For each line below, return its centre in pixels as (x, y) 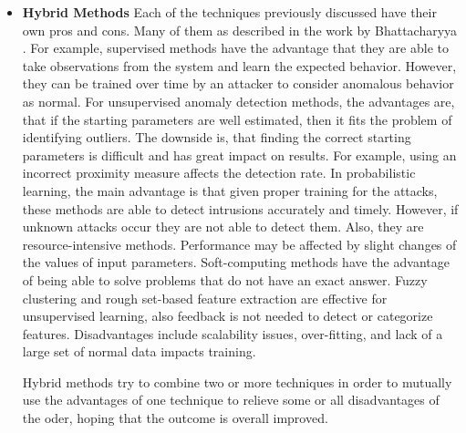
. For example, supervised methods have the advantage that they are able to (235, 48)
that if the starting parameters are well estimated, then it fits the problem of (237, 119)
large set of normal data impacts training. (139, 351)
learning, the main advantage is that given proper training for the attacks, (230, 190)
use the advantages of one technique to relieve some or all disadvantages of (231, 400)
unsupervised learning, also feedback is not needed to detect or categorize (228, 316)
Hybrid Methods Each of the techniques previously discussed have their (229, 12)
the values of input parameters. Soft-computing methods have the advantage (236, 262)
